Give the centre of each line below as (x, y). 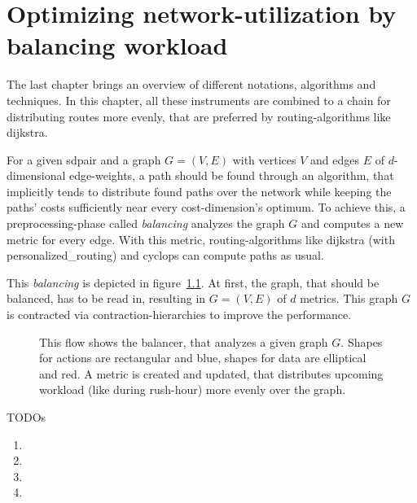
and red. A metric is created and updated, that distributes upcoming (211, 373)
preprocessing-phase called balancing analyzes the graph (146, 223)
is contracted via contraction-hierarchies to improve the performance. (179, 315)
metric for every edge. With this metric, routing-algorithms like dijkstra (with (201, 239)
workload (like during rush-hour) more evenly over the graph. (193, 389)
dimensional (36, 175)
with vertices (264, 159)
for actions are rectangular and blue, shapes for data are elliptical (203, 358)
